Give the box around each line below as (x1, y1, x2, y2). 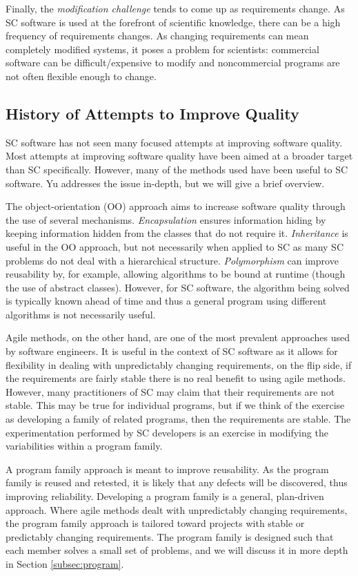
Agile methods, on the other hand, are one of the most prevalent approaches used (6, 330, 350, 345)
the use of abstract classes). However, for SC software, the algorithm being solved (6, 280, 350, 294)
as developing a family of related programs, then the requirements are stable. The (6, 412, 351, 426)
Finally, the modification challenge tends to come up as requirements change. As (6, 1, 345, 15)
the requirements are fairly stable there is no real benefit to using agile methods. (6, 371, 346, 385)
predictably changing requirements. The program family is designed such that (6, 529, 334, 544)
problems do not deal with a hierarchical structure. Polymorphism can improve (6, 253, 339, 267)
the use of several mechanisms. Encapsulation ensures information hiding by (6, 212, 326, 227)
